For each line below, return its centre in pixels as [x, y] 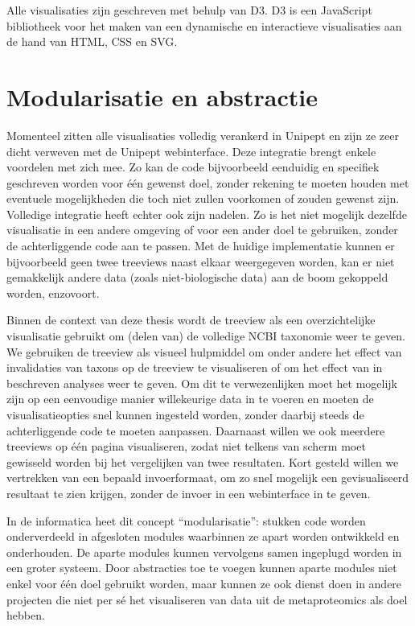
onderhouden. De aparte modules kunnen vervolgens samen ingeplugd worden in [204, 552]
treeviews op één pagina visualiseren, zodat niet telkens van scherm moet [186, 446]
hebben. [26, 615]
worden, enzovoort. [53, 292]
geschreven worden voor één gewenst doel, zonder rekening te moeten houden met [208, 182]
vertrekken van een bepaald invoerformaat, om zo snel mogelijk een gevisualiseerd [208, 478]
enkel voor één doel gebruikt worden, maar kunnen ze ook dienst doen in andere [204, 583]
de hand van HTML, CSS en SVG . [92, 41]
